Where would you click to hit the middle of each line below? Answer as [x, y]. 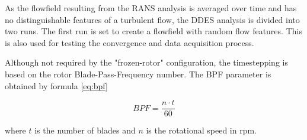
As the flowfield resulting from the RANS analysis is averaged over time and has [151, 8]
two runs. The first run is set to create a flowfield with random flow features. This [153, 31]
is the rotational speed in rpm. [201, 130]
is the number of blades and [85, 130]
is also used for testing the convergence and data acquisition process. [129, 42]
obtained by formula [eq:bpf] [56, 85]
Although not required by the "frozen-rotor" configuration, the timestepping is [146, 62]
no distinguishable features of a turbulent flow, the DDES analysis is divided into [152, 19]
